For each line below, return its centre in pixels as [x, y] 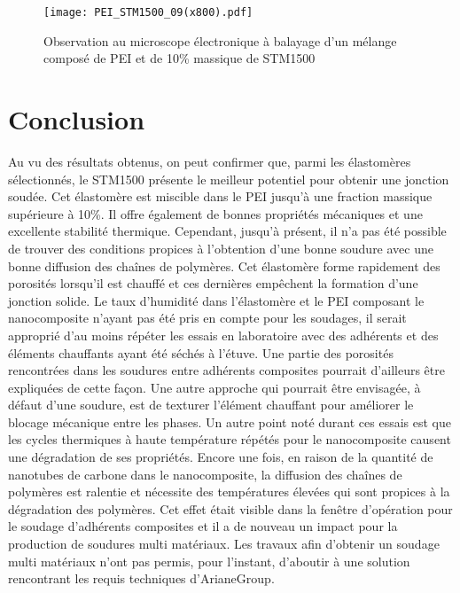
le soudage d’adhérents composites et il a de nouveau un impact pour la [203, 526]
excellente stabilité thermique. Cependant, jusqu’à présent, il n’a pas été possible [227, 231]
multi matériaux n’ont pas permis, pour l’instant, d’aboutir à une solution [209, 561]
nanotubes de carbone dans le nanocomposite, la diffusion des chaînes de [205, 474]
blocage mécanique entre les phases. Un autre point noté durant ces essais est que [230, 421]
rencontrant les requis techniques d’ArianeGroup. [141, 578]
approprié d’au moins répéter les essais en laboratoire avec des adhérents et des [223, 335]
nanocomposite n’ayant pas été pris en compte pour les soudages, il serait [207, 318]
